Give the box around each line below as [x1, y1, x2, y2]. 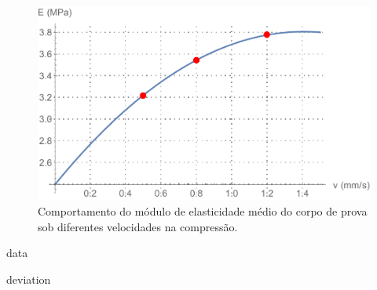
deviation [6, 270, 51, 287]
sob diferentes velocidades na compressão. [38, 218, 238, 234]
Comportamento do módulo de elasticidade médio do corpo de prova [38, 203, 368, 219]
